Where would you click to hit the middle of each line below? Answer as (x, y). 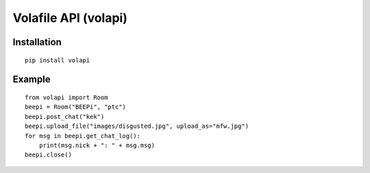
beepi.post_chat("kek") (65, 117)
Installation (37, 42)
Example (32, 80)
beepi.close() (48, 155)
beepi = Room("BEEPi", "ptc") (76, 107)
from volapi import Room (66, 97)
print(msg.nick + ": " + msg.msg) (97, 145)
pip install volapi (58, 60)
